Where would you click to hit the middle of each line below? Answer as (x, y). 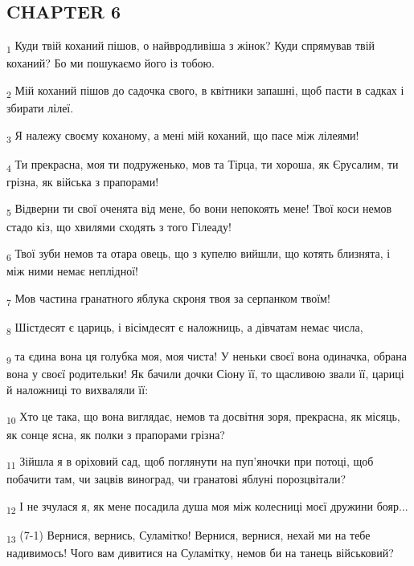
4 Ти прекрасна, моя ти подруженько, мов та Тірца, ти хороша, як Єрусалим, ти (203, 165)
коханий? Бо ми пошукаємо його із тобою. (111, 63)
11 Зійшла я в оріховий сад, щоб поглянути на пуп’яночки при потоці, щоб (190, 462)
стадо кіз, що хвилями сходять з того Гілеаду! (119, 226)
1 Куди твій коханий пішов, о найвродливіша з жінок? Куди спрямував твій (191, 46)
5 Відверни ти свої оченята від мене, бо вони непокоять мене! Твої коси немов (199, 210)
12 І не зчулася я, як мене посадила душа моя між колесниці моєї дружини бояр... (207, 507)
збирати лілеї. (40, 108)
